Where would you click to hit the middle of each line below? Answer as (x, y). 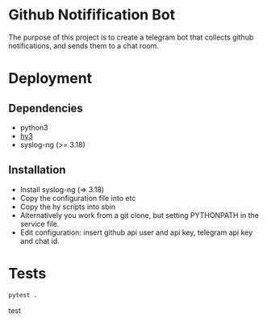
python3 (34, 128)
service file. (40, 224)
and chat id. (40, 240)
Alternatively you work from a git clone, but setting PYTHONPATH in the (140, 215)
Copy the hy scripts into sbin (67, 207)
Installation (37, 170)
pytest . (23, 295)
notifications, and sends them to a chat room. (84, 45)
